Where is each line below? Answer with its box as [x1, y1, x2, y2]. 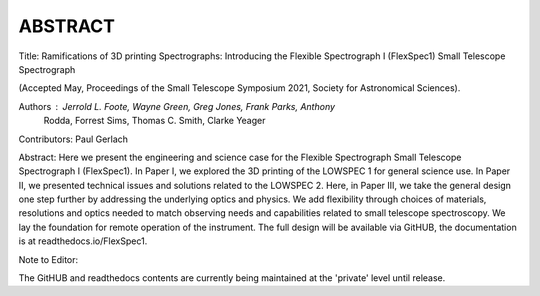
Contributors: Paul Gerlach [18, 133, 129, 145]
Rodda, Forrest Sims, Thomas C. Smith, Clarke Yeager [43, 115, 266, 127]
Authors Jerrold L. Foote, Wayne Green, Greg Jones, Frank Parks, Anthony [18, 100, 335, 112]
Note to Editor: [18, 253, 79, 265]
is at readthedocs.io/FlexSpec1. [18, 235, 148, 247]
